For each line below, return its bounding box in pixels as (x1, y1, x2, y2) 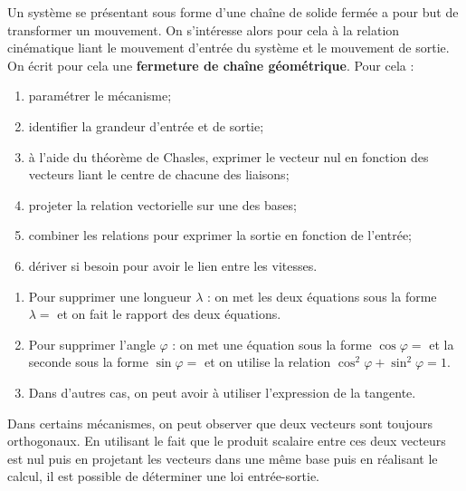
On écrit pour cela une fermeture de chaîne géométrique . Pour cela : (7, 55, 414, 74)
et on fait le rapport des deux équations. (57, 304, 281, 323)
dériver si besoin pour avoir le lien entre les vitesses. (28, 255, 318, 274)
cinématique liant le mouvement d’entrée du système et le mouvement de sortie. (7, 38, 450, 57)
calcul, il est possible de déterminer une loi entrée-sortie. (7, 467, 319, 486)
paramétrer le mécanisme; (28, 86, 172, 105)
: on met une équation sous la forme (172, 334, 372, 353)
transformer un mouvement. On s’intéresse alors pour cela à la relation (7, 20, 400, 39)
